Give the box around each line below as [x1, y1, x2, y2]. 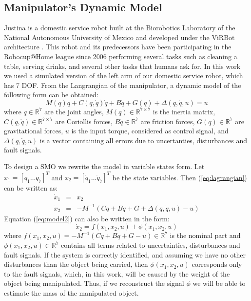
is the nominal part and [170, 230, 241, 240]
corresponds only [192, 259, 242, 269]
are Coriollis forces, [55, 116, 113, 126]
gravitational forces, [4, 126, 63, 136]
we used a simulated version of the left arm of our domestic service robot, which [4, 70, 243, 81]
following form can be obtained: [4, 89, 98, 100]
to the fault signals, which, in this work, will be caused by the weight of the [4, 268, 230, 279]
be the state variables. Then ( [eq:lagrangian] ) [112, 172, 247, 182]
